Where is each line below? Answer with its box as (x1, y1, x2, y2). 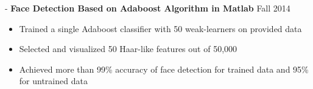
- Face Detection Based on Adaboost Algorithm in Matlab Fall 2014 (5, 2, 290, 14)
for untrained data (19, 74, 88, 87)
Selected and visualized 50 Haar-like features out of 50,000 (19, 42, 237, 55)
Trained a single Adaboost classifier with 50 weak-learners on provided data (19, 22, 302, 35)
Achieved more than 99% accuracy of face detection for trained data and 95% (19, 62, 309, 75)
